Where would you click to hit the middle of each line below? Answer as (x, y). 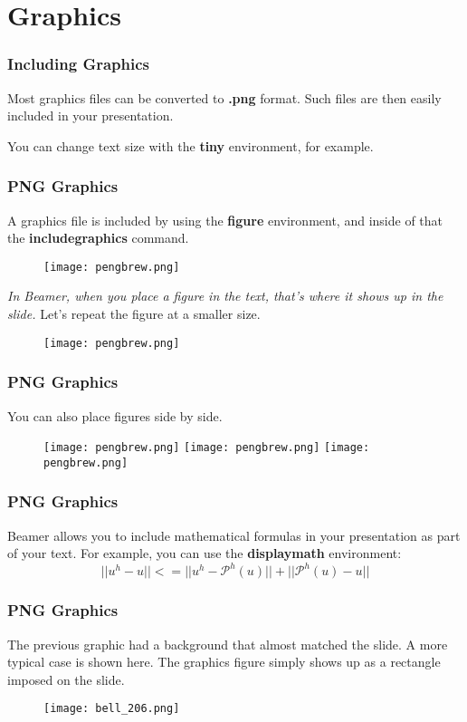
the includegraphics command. (98, 238)
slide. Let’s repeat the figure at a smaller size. (134, 314)
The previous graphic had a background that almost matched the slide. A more (228, 644)
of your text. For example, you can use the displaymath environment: (205, 553)
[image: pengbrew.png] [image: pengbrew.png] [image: (207, 448)
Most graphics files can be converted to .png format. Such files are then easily (224, 97)
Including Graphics (79, 64)
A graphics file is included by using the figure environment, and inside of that (225, 220)
